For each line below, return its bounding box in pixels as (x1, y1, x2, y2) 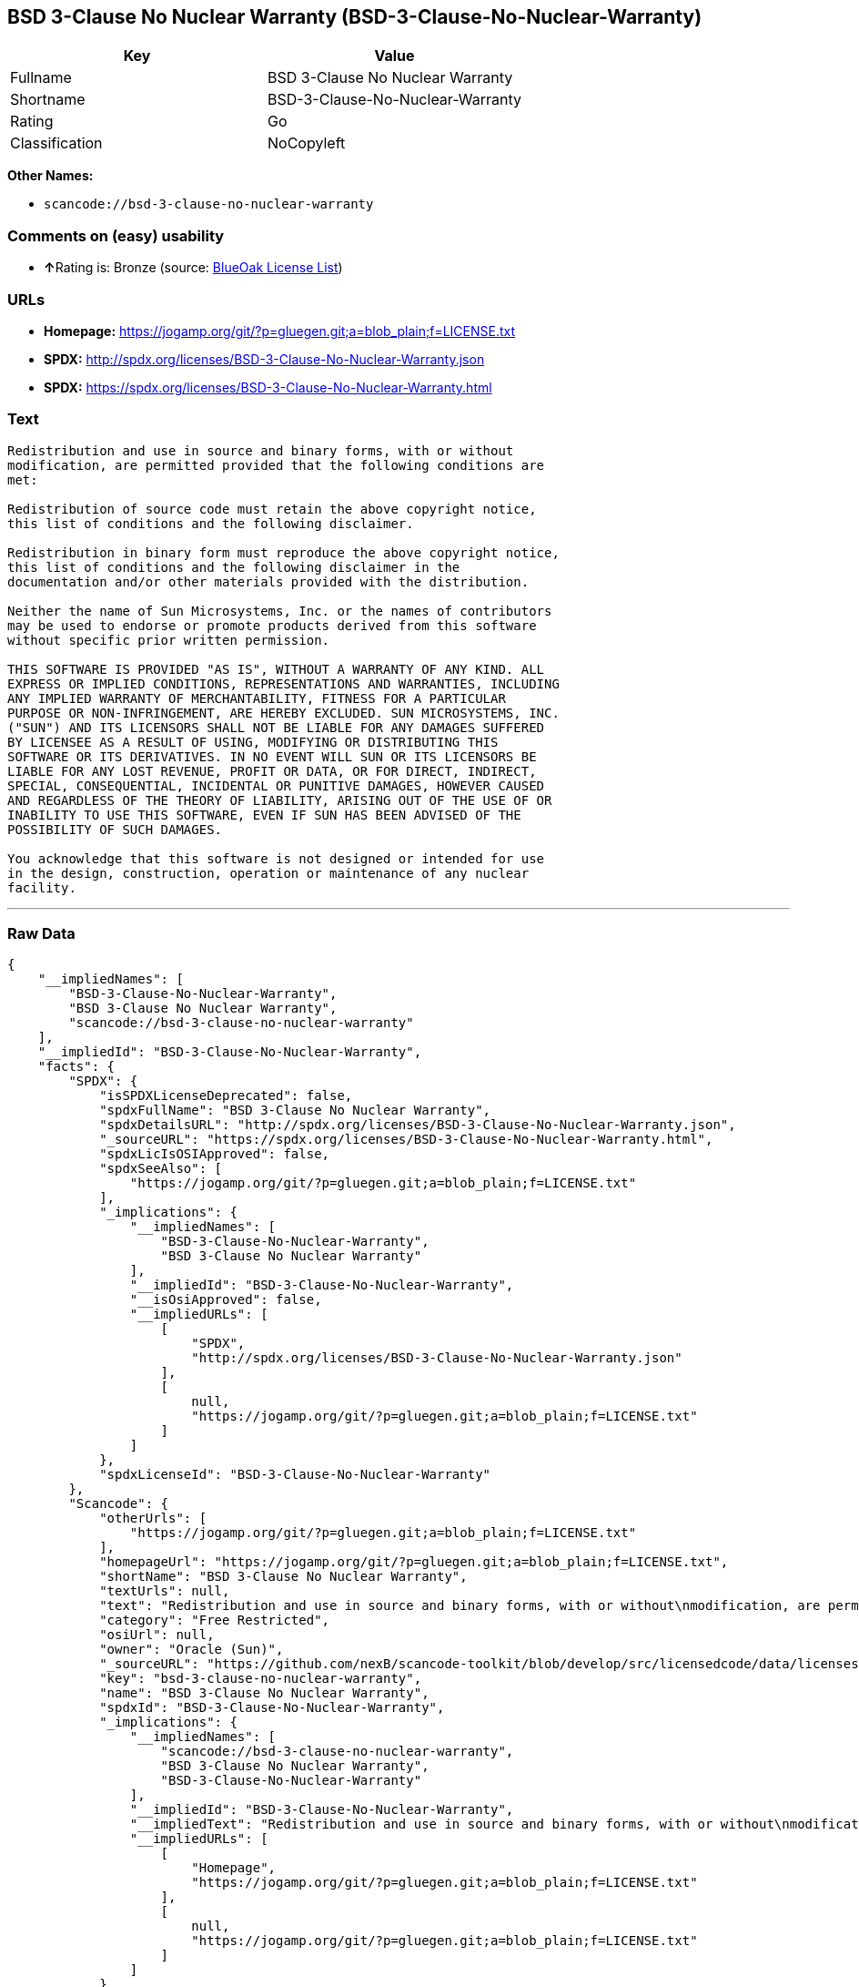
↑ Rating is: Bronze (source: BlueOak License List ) (44, 260, 343, 276)
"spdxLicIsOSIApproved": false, (99, 1146, 330, 1162)
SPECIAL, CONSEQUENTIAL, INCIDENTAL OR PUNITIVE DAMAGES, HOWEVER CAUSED (7, 778, 545, 793)
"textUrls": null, (99, 1584, 230, 1599)
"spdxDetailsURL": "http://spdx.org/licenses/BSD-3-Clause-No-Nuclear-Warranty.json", (99, 1117, 736, 1133)
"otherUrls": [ (99, 1511, 207, 1526)
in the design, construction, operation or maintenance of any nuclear (7, 865, 530, 881)
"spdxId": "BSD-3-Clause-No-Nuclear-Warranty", (99, 1700, 445, 1716)
